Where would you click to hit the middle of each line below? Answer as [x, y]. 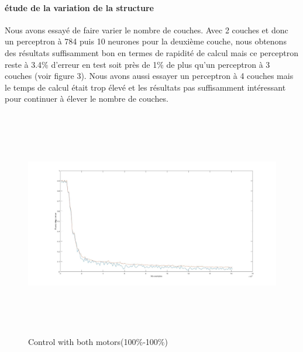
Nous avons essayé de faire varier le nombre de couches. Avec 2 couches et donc [147, 30]
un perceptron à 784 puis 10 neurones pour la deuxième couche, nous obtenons [146, 41]
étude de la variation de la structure [79, 7]
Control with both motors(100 [82, 342]
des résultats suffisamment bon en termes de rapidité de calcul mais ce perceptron [151, 52]
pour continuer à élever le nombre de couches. [87, 99]
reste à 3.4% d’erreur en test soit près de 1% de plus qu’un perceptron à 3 [137, 64]
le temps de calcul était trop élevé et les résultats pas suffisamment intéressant [145, 87]
